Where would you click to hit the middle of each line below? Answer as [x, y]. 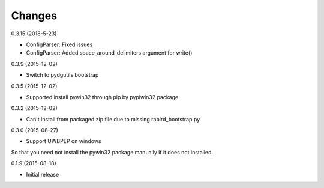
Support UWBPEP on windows [64, 141]
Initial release [43, 174]
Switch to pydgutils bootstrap [62, 75]
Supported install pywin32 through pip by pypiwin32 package [102, 97]
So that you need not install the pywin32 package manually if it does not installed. [112, 152]
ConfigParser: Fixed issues [59, 44]
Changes [34, 16]
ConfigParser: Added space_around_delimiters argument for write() [109, 53]
